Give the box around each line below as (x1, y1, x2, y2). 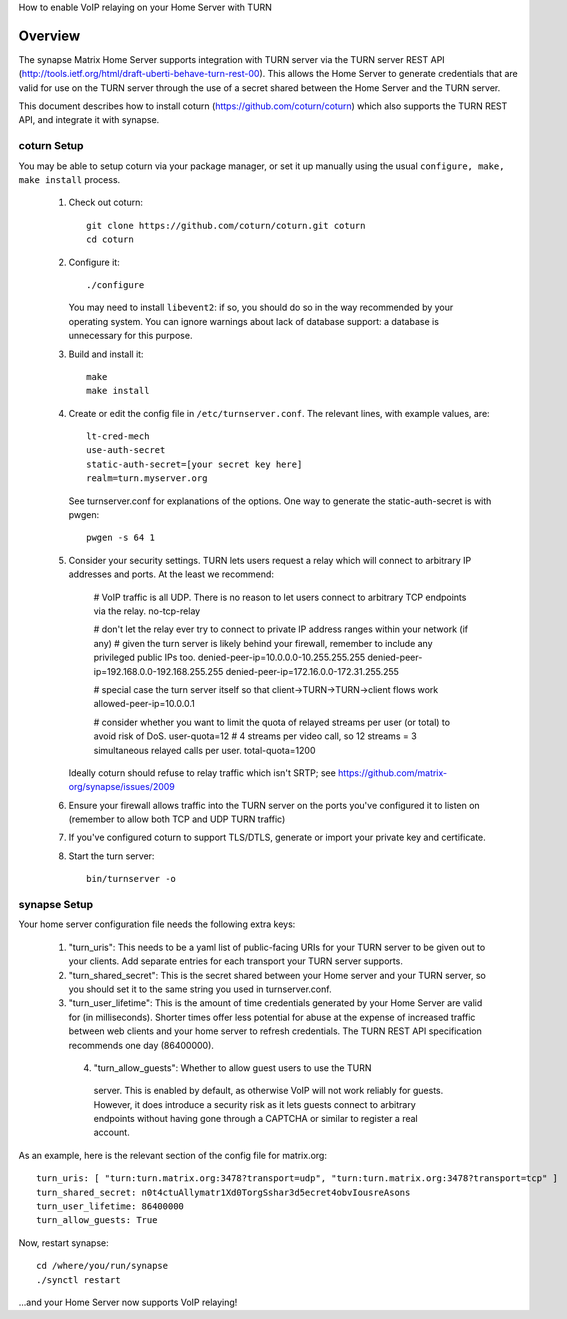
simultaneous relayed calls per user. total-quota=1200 (93, 744, 316, 756)
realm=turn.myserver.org (86, 473, 208, 484)
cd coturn (86, 234, 134, 245)
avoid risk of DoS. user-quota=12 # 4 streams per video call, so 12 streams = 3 (93, 730, 417, 742)
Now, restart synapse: (18, 1236, 109, 1249)
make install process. (18, 174, 121, 185)
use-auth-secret (86, 445, 166, 456)
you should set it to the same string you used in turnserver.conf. (68, 983, 332, 995)
